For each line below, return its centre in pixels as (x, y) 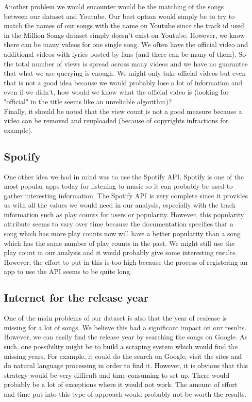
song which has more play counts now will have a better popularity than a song (122, 233)
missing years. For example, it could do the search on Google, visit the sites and (123, 356)
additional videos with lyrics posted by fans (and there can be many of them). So (125, 54)
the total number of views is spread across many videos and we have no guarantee (126, 63)
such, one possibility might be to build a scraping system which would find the (121, 346)
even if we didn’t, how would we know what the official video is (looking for (117, 92)
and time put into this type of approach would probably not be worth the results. (125, 394)
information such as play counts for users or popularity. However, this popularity (124, 214)
